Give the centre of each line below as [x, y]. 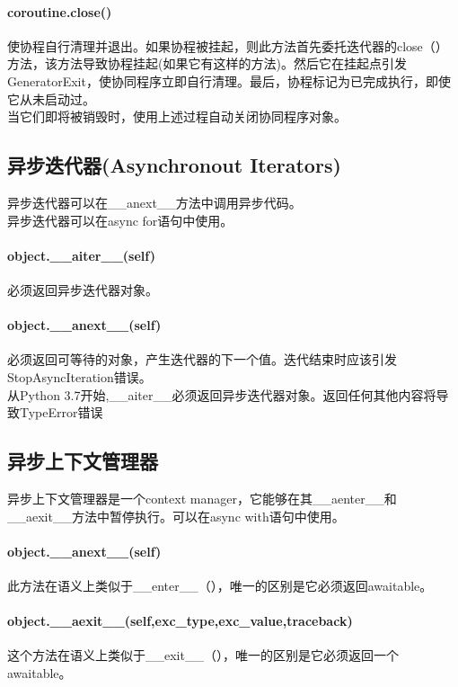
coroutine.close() [60, 11]
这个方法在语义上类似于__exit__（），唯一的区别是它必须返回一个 [203, 655]
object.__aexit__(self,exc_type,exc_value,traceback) [180, 621]
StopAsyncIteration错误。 [79, 376]
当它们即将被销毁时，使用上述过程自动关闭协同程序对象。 [177, 116]
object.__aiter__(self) [81, 255]
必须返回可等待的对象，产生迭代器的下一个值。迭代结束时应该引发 [202, 359]
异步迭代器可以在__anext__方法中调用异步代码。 [154, 202]
